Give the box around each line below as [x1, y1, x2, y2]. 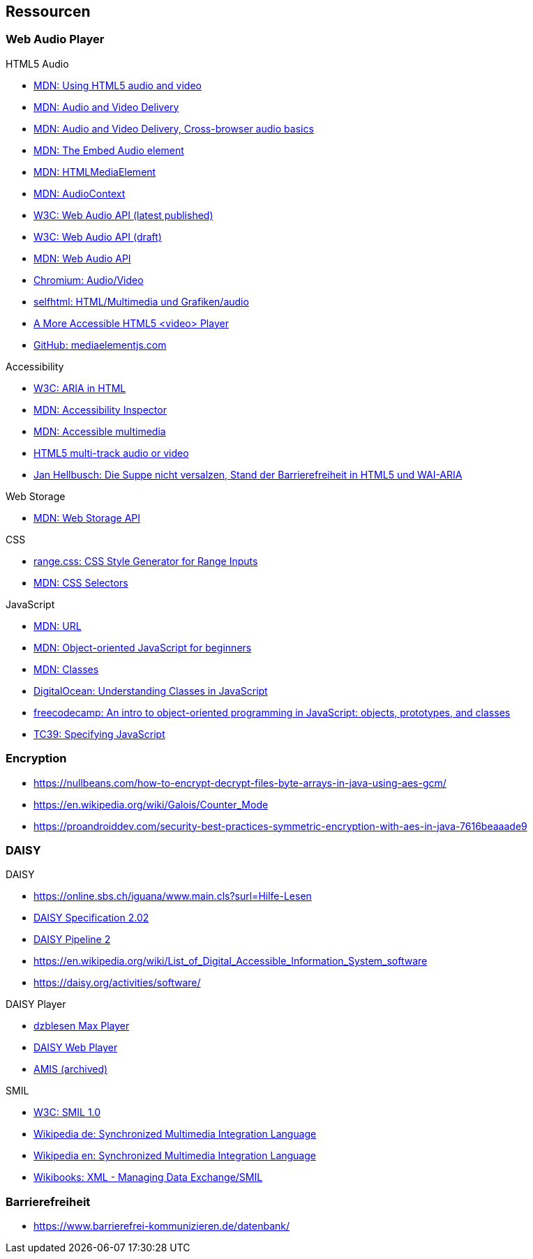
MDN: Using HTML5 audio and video [33, 79, 202, 91]
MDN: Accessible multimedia [33, 425, 166, 437]
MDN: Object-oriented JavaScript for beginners [33, 641, 252, 654]
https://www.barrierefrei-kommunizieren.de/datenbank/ [33, 1220, 290, 1232]
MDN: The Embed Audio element [33, 144, 184, 156]
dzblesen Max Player [33, 1020, 130, 1032]
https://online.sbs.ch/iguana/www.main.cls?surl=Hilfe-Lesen [33, 890, 312, 903]
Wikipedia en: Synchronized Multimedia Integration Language [33, 1149, 316, 1162]
